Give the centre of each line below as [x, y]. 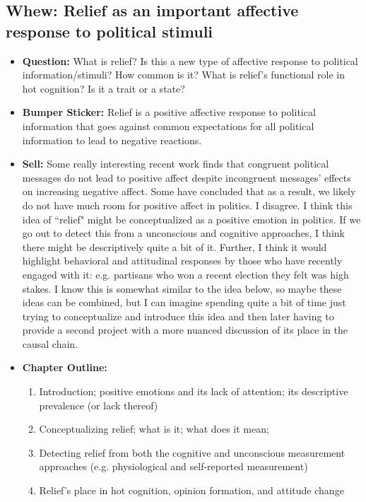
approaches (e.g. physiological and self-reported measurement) [173, 466]
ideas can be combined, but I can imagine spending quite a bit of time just [184, 302]
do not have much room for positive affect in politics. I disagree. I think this [187, 205]
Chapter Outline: [65, 367]
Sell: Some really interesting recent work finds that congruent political [176, 164]
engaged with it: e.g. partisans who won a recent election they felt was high [185, 274]
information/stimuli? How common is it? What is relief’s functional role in [184, 75]
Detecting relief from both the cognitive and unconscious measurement [192, 452]
